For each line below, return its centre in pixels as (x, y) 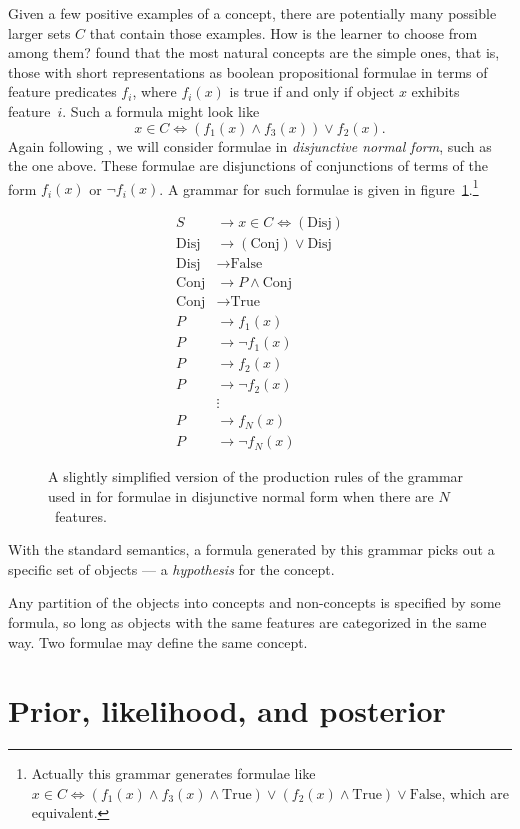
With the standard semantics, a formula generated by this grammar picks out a (251, 549)
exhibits (435, 91)
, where (154, 91)
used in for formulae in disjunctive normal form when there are (241, 495)
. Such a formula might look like (161, 110)
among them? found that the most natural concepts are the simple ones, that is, (254, 52)
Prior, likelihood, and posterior (227, 710)
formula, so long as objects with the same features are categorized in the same (247, 621)
